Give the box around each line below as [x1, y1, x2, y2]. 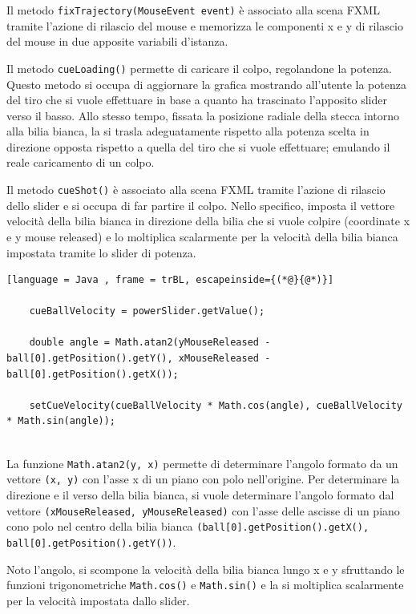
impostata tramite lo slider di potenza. [6, 244, 196, 261]
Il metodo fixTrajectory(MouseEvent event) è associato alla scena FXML [6, 2, 380, 18]
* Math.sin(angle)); [6, 415, 116, 427]
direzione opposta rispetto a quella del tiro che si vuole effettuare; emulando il [6, 138, 390, 155]
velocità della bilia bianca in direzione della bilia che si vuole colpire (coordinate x [6, 212, 410, 229]
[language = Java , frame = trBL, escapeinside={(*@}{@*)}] [6, 274, 334, 286]
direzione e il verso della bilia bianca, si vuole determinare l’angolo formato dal [6, 486, 394, 503]
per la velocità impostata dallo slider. [6, 592, 190, 608]
